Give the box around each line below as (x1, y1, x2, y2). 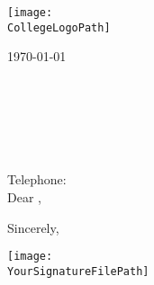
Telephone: (7, 170, 67, 189)
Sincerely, (7, 218, 59, 236)
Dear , (7, 188, 41, 207)
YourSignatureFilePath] (7, 264, 149, 278)
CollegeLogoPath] (7, 21, 111, 34)
